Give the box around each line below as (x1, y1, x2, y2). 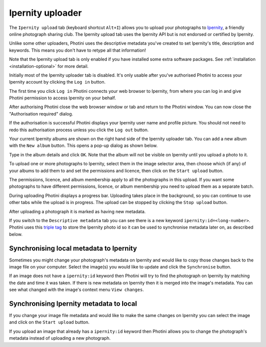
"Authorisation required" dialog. (9, 111, 73, 116)
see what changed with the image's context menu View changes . (9, 287, 144, 292)
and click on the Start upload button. (9, 319, 90, 325)
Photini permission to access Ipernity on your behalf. (9, 95, 116, 101)
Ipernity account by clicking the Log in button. (9, 79, 106, 85)
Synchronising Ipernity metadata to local (9, 299, 137, 308)
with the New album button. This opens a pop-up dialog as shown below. (9, 143, 158, 148)
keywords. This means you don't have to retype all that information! (9, 47, 146, 53)
